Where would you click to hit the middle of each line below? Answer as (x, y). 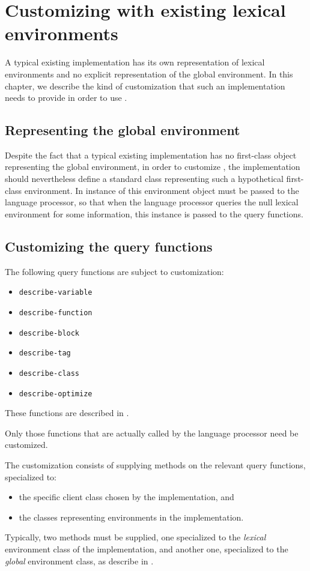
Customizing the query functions (109, 246)
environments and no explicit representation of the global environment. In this (149, 74)
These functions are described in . (67, 413)
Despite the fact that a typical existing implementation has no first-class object (151, 155)
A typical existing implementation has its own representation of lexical (135, 62)
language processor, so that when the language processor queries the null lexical (152, 202)
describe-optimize (56, 394)
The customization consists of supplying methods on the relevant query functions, (155, 464)
